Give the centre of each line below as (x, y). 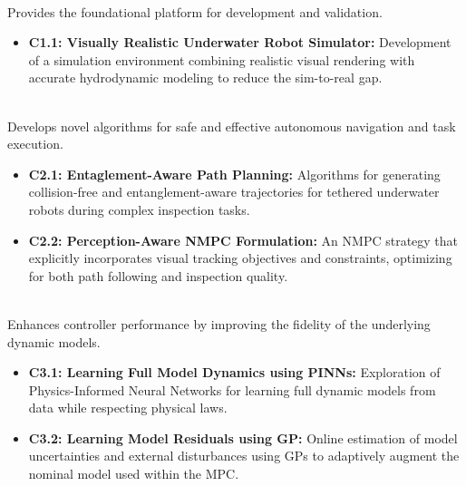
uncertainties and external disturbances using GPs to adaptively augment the (244, 456)
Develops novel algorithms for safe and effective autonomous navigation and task (232, 126)
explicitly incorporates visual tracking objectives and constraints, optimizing (240, 258)
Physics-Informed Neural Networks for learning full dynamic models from (232, 389)
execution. (35, 144)
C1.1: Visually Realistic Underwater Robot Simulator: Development (240, 42)
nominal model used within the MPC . (134, 474)
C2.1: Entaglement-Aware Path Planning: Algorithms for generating (234, 174)
